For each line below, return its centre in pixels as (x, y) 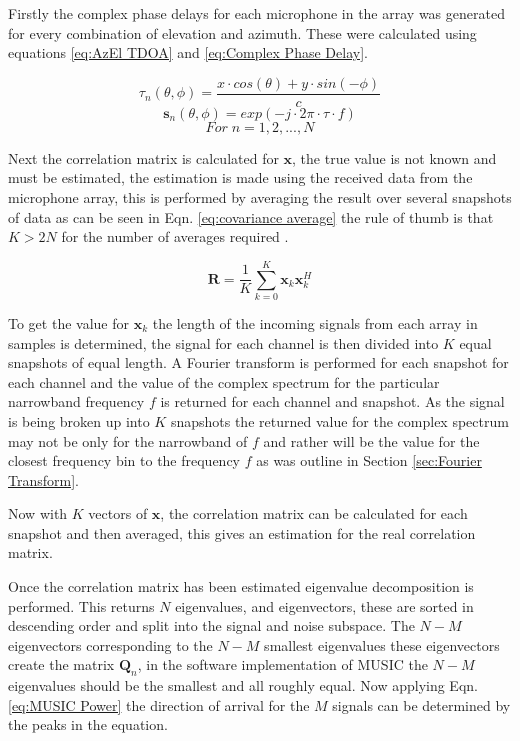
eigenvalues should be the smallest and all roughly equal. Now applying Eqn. (243, 685)
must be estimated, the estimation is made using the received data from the (240, 177)
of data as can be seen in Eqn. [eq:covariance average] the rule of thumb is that (251, 216)
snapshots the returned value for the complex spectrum (339, 420)
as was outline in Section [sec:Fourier (369, 460)
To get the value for (68, 322)
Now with (38, 513)
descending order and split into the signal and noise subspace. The (211, 625)
